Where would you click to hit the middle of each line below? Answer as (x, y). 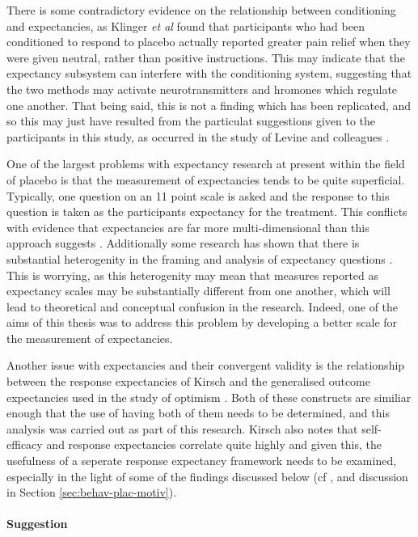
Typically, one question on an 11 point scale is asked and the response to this (198, 195)
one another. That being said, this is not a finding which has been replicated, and (209, 105)
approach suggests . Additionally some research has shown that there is (183, 243)
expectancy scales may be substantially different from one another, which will (198, 291)
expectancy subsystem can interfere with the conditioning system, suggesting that (209, 73)
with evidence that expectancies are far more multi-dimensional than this (188, 227)
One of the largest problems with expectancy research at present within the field (206, 164)
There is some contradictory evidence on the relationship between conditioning (201, 10)
